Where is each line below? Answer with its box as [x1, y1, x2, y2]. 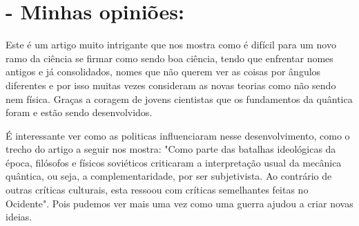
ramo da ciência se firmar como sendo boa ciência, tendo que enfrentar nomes [6, 50, 333, 65]
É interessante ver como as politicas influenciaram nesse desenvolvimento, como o [6, 128, 350, 142]
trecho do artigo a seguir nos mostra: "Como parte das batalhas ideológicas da [6, 142, 336, 156]
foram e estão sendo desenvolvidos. [6, 105, 153, 120]
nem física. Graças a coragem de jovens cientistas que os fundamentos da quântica [6, 91, 353, 106]
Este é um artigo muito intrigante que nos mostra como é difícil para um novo [6, 37, 336, 52]
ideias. [6, 209, 32, 224]
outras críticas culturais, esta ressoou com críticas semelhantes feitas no [6, 182, 309, 197]
